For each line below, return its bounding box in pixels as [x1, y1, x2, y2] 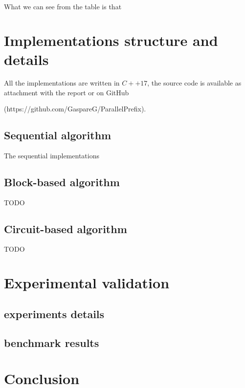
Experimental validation [4, 273, 170, 293]
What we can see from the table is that [4, 1, 122, 11]
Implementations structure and [4, 30, 218, 50]
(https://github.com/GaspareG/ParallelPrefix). [4, 104, 146, 114]
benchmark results [4, 335, 99, 350]
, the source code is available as [147, 77, 242, 87]
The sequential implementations [4, 150, 99, 160]
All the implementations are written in [4, 77, 120, 87]
